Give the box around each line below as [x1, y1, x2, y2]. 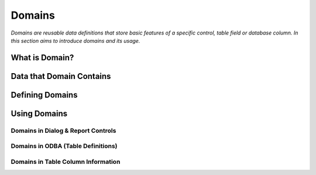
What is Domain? [11, 53, 74, 63]
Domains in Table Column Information [11, 157, 121, 166]
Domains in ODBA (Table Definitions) [11, 142, 118, 150]
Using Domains [11, 108, 68, 118]
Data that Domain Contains [11, 71, 111, 81]
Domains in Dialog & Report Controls [11, 126, 116, 135]
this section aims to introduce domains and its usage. [11, 37, 140, 44]
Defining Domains [11, 90, 78, 99]
